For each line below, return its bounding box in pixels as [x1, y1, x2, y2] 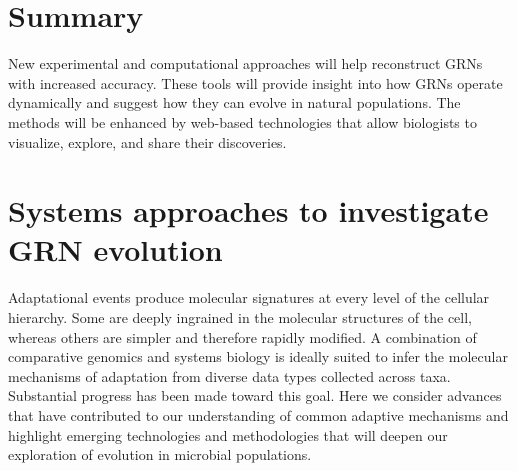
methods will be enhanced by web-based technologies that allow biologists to [8, 111, 477, 132]
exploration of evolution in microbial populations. [8, 444, 312, 465]
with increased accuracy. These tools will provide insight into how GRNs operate [8, 72, 503, 93]
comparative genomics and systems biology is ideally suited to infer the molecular [8, 346, 508, 367]
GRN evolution [8, 229, 223, 270]
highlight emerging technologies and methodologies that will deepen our [8, 424, 448, 445]
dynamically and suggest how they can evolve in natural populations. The [8, 92, 461, 113]
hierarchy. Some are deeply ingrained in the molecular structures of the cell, [8, 307, 472, 327]
